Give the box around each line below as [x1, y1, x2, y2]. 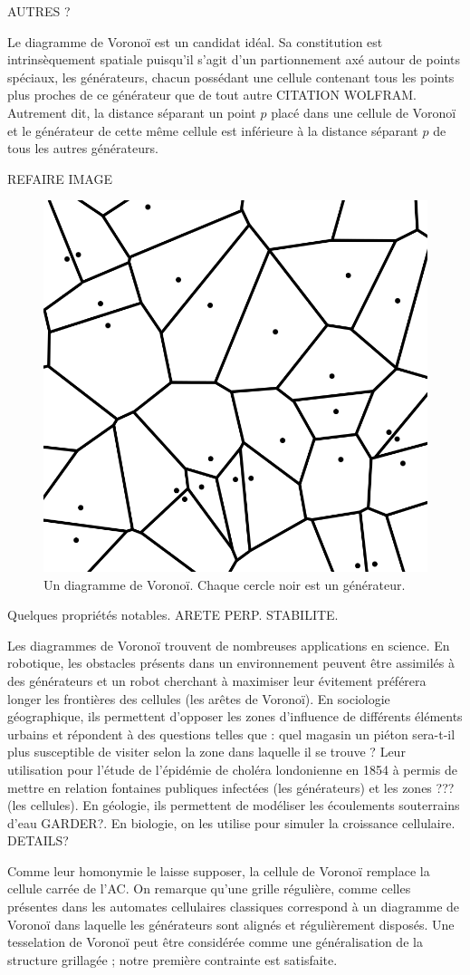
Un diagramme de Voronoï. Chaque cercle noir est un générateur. [43, 574, 406, 594]
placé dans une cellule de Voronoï [271, 102, 456, 121]
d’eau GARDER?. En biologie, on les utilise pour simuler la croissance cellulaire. [7, 813, 456, 832]
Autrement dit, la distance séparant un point [7, 102, 256, 121]
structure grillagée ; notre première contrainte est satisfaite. [7, 950, 338, 969]
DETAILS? [7, 831, 69, 850]
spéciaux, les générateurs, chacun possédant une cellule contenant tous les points [7, 67, 455, 86]
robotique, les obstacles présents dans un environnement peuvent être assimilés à [7, 653, 455, 672]
